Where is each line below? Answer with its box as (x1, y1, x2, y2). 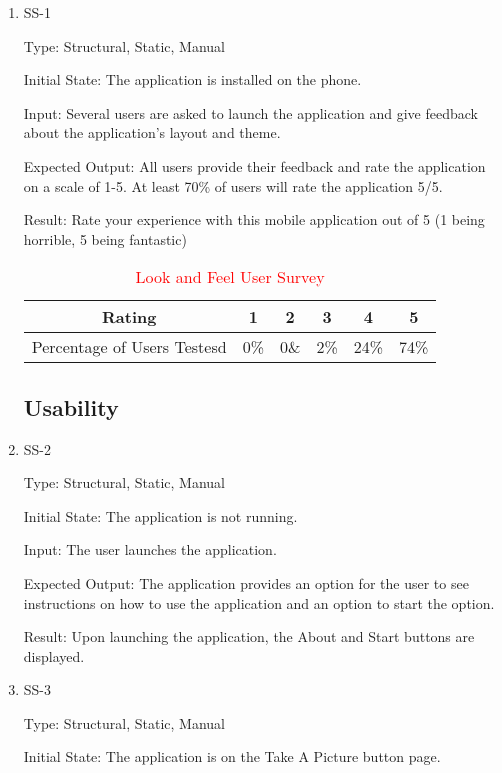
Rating (102, 305, 157, 329)
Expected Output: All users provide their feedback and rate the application (23, 155, 486, 176)
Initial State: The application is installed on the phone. (23, 69, 362, 90)
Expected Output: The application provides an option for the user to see (23, 572, 469, 593)
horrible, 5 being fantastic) (23, 228, 187, 249)
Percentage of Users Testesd (31, 335, 227, 359)
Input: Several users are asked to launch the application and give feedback (23, 102, 478, 123)
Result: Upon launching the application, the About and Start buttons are (23, 626, 475, 647)
